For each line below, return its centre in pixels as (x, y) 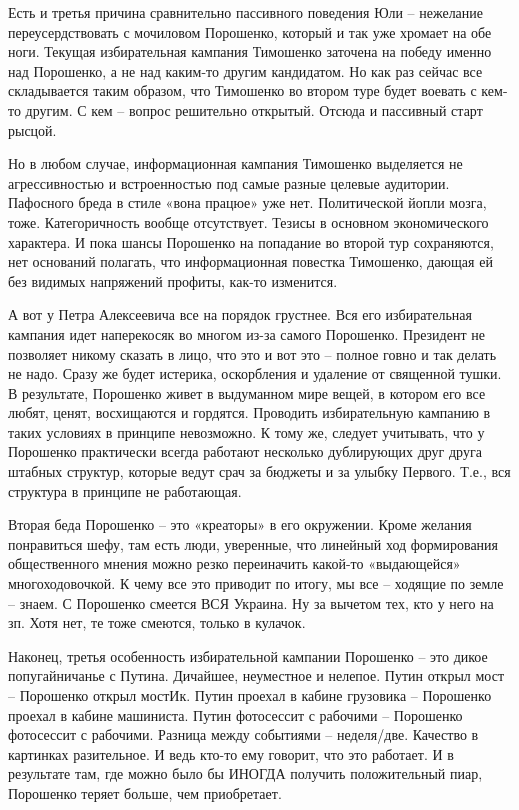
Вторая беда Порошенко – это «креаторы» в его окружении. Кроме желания (240, 524)
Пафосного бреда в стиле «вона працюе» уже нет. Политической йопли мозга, (247, 202)
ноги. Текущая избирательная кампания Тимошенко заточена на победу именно (250, 51)
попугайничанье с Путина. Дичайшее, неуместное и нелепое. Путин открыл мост (256, 675)
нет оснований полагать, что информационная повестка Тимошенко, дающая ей (250, 261)
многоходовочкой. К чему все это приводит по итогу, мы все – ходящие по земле (256, 583)
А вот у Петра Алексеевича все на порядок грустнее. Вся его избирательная (240, 314)
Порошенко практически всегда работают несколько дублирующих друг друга (245, 451)
